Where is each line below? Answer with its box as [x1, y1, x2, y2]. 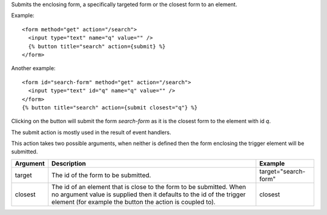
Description [51, 159, 86, 167]
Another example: [11, 65, 56, 72]
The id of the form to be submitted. [51, 171, 151, 179]
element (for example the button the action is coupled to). [51, 197, 216, 206]
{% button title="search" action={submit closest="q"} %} [22, 104, 198, 111]
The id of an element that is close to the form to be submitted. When [51, 182, 246, 191]
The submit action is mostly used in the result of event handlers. [11, 129, 171, 136]
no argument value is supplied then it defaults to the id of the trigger [51, 190, 246, 199]
